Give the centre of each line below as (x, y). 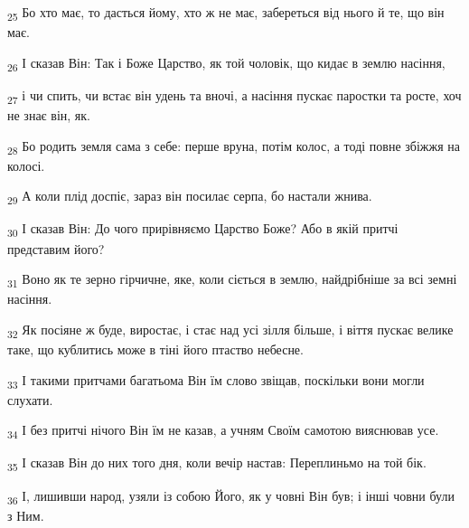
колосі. (26, 165)
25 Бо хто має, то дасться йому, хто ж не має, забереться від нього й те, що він (226, 13)
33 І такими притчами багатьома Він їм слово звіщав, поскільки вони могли (216, 381)
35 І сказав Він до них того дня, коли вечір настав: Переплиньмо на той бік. (217, 464)
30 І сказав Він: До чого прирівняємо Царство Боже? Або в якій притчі (203, 230)
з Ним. (26, 515)
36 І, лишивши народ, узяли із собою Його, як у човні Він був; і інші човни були (231, 496)
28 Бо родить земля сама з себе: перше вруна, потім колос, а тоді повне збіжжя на (234, 146)
